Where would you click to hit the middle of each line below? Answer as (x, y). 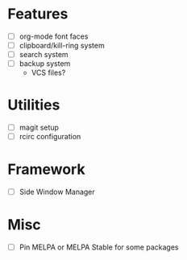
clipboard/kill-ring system (62, 45)
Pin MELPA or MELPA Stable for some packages (99, 247)
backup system (45, 64)
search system (44, 55)
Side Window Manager (57, 192)
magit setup (39, 128)
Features (38, 14)
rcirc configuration (50, 137)
